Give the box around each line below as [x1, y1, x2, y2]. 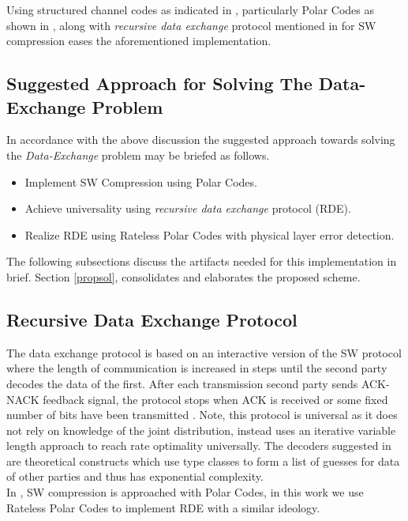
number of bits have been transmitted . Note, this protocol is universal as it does [6, 406, 398, 423]
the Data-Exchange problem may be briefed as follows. [6, 146, 270, 163]
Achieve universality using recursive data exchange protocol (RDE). [24, 200, 351, 217]
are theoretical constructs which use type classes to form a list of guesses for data [6, 452, 400, 469]
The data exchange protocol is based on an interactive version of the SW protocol [6, 344, 402, 361]
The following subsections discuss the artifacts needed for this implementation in [6, 253, 397, 270]
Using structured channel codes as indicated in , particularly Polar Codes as [6, 2, 374, 17]
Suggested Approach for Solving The [6, 71, 313, 96]
